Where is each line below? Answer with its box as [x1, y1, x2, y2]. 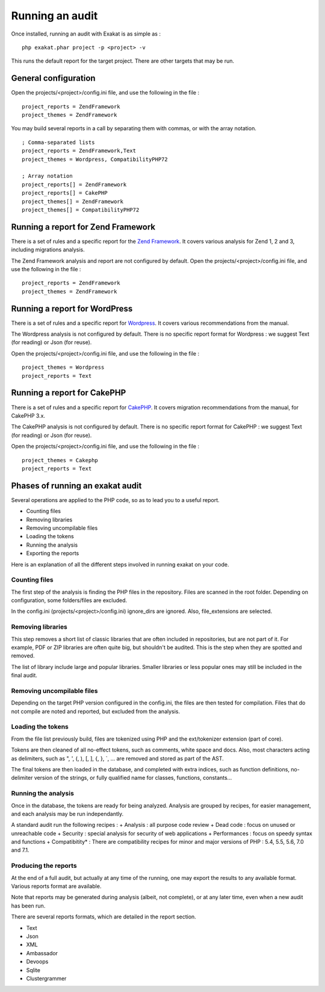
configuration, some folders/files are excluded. [11, 597, 128, 604]
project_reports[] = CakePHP [22, 190, 108, 196]
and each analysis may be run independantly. [11, 810, 124, 817]
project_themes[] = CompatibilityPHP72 [22, 206, 140, 213]
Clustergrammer [26, 975, 67, 982]
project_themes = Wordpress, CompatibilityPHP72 [22, 155, 168, 163]
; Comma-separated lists [22, 139, 95, 146]
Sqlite [26, 966, 40, 973]
